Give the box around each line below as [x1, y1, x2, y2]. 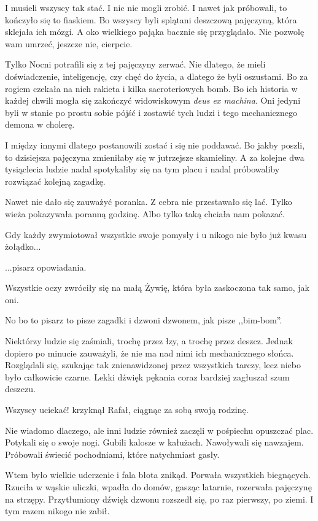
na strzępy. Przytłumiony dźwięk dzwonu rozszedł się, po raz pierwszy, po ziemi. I [5, 492, 314, 505]
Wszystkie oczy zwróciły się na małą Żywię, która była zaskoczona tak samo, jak [5, 281, 309, 294]
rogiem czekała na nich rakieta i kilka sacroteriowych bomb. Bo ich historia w [5, 82, 298, 95]
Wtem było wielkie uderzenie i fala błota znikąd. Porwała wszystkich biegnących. [5, 468, 311, 481]
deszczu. [5, 382, 36, 395]
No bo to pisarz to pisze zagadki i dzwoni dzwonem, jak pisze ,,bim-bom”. [5, 314, 282, 326]
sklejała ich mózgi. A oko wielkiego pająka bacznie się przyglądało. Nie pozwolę [5, 25, 304, 38]
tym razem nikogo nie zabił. [5, 504, 110, 517]
